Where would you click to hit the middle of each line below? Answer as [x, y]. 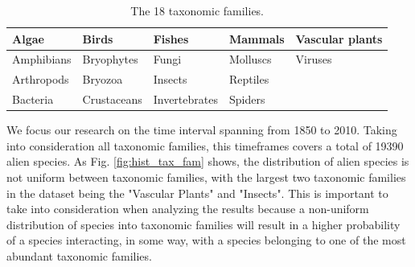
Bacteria [33, 99]
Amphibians [42, 59]
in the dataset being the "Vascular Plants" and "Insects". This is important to [197, 193]
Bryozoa [103, 79]
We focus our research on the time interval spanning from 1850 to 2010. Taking [202, 130]
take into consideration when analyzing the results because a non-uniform [188, 209]
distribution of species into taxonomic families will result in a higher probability [203, 224]
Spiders [247, 99]
